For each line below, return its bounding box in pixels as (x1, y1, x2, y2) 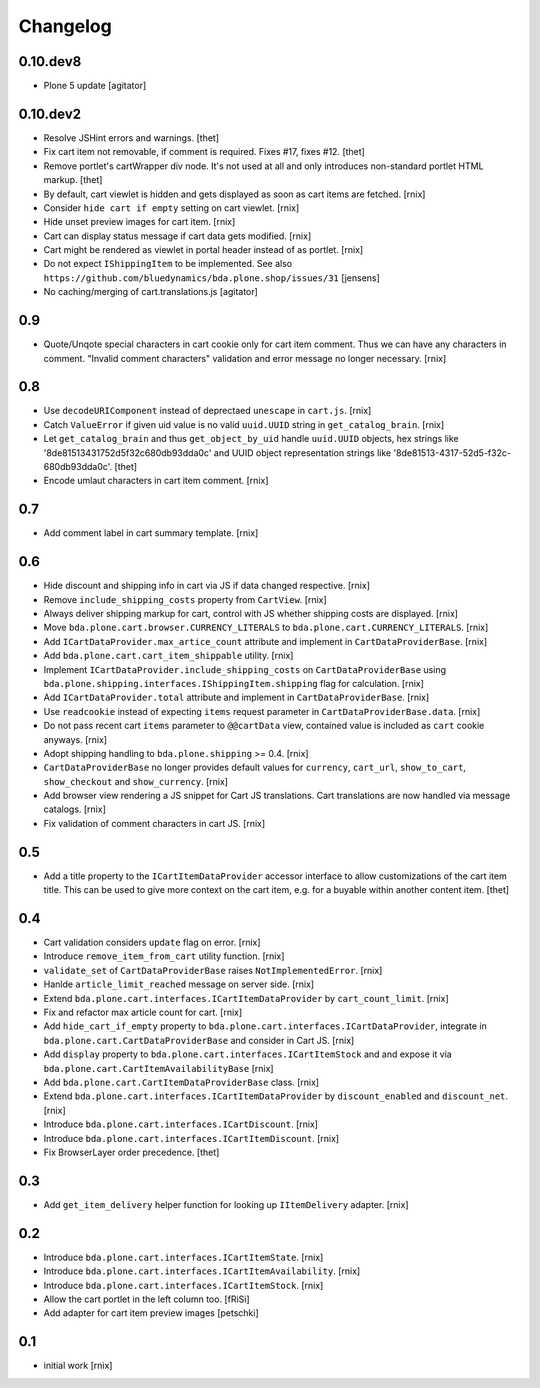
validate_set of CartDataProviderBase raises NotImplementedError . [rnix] (43, 964, 383, 976)
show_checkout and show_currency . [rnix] (43, 775, 229, 787)
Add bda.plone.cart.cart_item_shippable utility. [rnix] (43, 650, 294, 662)
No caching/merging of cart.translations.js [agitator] (43, 286, 259, 298)
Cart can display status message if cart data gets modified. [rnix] (43, 230, 312, 242)
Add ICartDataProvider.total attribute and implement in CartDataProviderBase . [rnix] (43, 691, 430, 704)
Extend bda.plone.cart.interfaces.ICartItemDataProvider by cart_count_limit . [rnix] (43, 992, 449, 1004)
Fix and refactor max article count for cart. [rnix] (43, 1006, 243, 1019)
